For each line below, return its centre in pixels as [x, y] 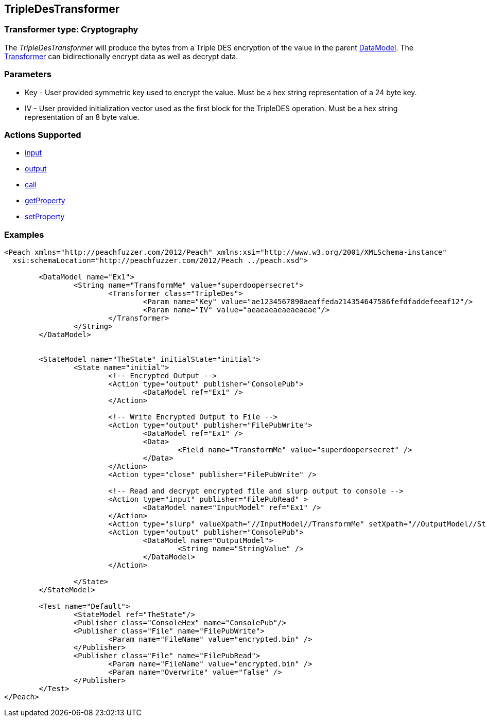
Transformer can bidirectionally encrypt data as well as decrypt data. [121, 56]
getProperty [45, 201]
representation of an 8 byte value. [82, 117]
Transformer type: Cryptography [71, 30]
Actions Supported [43, 135]
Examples [24, 234]
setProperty [45, 217]
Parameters [28, 74]
